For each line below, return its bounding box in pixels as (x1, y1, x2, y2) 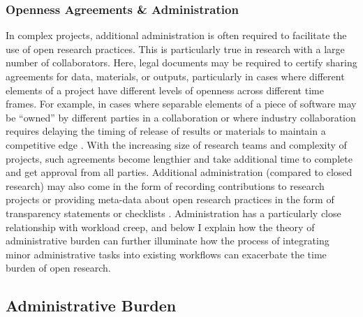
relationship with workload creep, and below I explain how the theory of (6, 219, 315, 234)
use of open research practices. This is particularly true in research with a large (6, 41, 345, 56)
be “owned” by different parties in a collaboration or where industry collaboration (6, 110, 356, 124)
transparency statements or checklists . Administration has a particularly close (6, 205, 341, 220)
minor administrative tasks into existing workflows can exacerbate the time (6, 246, 327, 261)
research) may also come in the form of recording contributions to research (6, 178, 325, 193)
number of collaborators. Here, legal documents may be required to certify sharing (6, 55, 357, 70)
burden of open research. (6, 260, 111, 275)
